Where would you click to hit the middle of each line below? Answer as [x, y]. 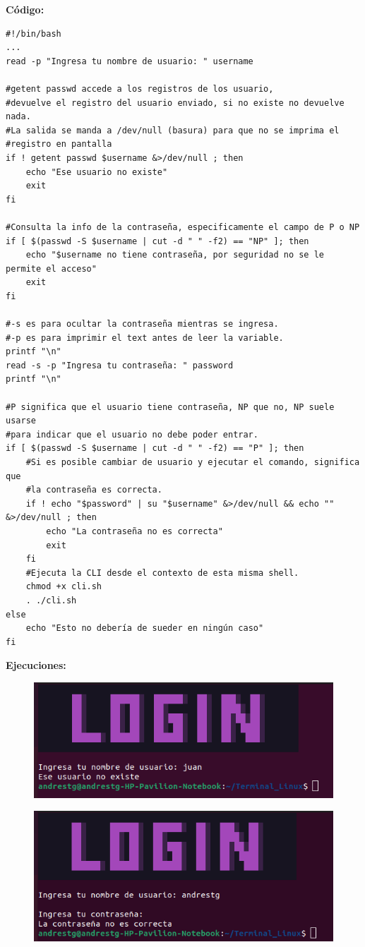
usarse [21, 421]
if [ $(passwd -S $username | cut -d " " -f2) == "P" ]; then [155, 448]
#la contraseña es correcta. [94, 490]
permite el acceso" [51, 269]
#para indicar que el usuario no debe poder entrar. [132, 434]
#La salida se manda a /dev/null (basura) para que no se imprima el [173, 130]
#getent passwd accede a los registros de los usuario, [140, 89]
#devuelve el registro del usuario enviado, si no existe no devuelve [175, 103]
